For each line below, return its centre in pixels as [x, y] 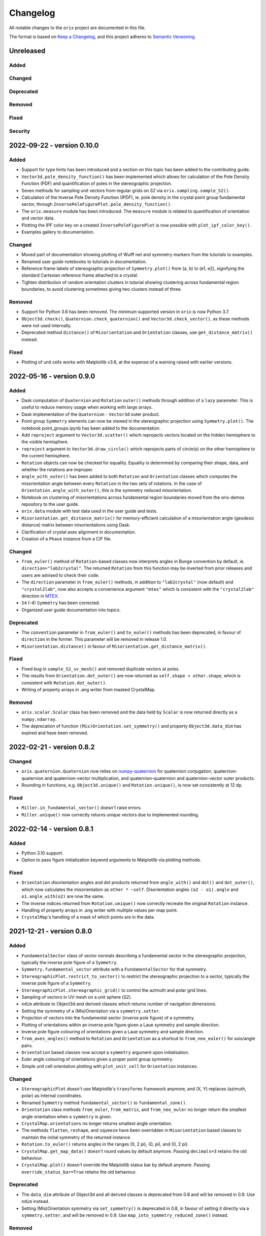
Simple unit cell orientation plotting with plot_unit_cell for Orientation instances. [110, 1066]
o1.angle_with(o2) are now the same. [63, 896]
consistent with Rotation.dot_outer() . [64, 683]
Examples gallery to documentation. [58, 232]
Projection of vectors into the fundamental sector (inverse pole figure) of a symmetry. [108, 1018]
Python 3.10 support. [42, 853]
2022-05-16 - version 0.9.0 [52, 376]
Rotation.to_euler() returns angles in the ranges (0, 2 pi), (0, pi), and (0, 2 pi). [105, 1144]
